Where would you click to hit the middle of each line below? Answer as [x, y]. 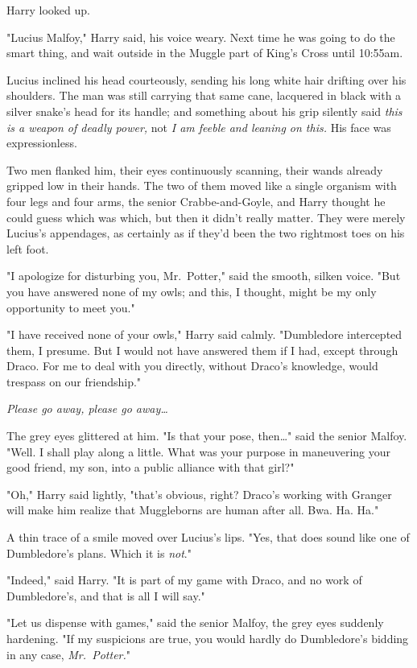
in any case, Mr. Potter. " [69, 654]
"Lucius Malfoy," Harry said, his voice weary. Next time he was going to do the [201, 37]
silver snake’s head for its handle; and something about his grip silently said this [204, 111]
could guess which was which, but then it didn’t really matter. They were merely [206, 217]
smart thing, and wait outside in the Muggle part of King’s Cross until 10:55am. [205, 53]
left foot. [28, 248]
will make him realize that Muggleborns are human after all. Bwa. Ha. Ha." [193, 510]
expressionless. [42, 143]
